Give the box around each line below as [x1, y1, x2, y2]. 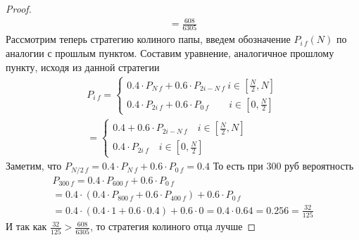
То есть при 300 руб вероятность [213, 158, 354, 173]
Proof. [6, 1, 32, 15]
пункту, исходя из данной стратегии [6, 59, 160, 74]
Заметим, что [6, 158, 62, 173]
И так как [6, 219, 47, 234]
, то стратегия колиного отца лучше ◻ [89, 219, 256, 234]
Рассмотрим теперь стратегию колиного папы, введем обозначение [6, 32, 291, 46]
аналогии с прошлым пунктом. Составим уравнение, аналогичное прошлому [6, 46, 334, 61]
